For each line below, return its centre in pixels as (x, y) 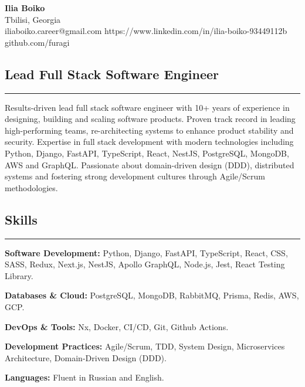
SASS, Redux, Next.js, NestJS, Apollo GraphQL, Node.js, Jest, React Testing (145, 264)
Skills (21, 219)
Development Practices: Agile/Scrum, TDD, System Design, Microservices (145, 346)
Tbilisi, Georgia (33, 19)
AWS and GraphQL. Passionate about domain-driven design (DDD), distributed (150, 164)
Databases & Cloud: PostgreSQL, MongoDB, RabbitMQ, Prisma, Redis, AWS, (152, 295)
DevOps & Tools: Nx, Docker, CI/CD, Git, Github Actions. (117, 326)
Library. (19, 275)
